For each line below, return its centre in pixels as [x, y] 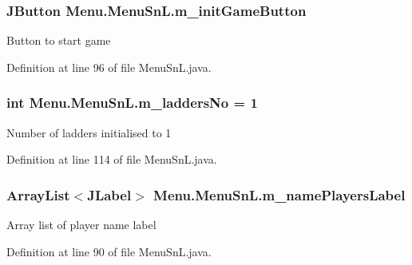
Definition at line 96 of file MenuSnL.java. [109, 67]
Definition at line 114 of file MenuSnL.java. [112, 159]
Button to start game [59, 40]
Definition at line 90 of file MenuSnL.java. [109, 251]
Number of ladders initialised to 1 [89, 132]
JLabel [109, 194]
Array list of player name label [81, 225]
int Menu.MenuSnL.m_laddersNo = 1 [132, 103]
